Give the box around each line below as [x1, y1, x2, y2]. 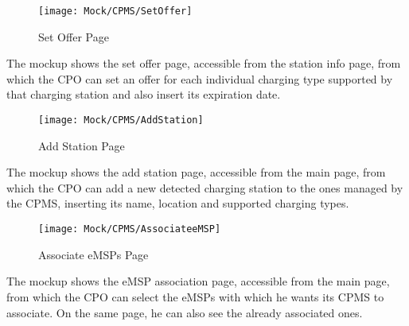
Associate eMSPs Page [38, 246, 149, 262]
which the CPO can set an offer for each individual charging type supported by [6, 70, 393, 87]
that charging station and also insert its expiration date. [6, 86, 281, 103]
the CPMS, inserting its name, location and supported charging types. [6, 195, 349, 212]
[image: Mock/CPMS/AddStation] [38, 114, 204, 126]
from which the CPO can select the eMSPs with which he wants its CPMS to [6, 288, 384, 305]
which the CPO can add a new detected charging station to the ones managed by [6, 179, 403, 196]
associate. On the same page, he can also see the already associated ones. [6, 304, 363, 320]
